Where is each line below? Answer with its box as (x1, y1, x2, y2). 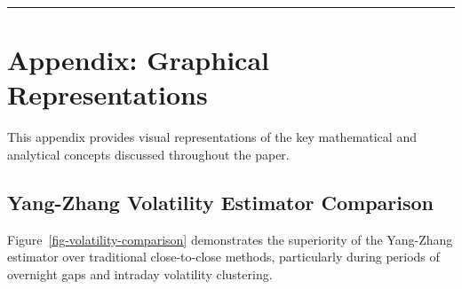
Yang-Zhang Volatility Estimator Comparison (7, 188, 434, 215)
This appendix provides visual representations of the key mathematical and (7, 128, 417, 146)
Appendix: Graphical (7, 42, 269, 78)
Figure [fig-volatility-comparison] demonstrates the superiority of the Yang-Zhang (7, 230, 453, 248)
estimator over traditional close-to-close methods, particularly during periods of (7, 247, 440, 266)
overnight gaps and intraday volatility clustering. (7, 264, 273, 283)
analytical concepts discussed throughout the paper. (7, 144, 290, 163)
